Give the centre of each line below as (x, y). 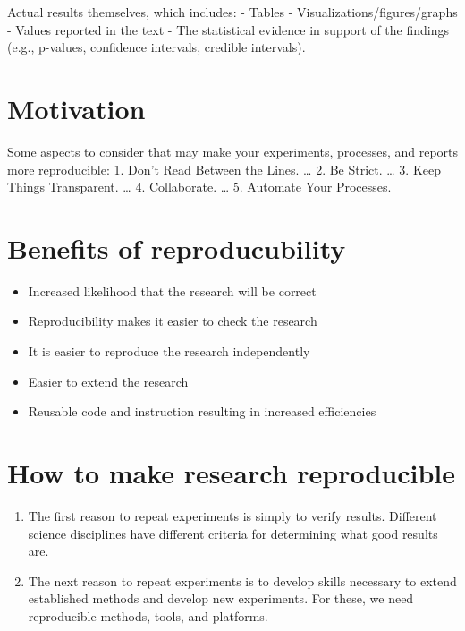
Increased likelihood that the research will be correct (172, 290)
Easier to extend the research (108, 381)
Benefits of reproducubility (177, 247)
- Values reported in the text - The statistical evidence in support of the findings (228, 29)
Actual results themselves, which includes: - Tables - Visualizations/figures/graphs (232, 12)
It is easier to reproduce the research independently (169, 351)
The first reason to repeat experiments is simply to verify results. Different (232, 515)
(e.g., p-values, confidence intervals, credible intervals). (156, 47)
